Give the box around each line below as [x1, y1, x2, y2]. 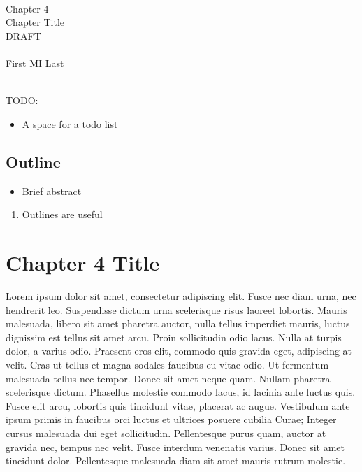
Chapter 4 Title [6, 248, 160, 277]
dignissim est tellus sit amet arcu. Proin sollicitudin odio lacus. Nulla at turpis [6, 329, 342, 344]
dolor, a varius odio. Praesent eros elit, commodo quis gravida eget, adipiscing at [6, 343, 352, 358]
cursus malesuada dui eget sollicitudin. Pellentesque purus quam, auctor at [6, 425, 326, 440]
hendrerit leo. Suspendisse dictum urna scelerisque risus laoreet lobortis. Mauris [6, 302, 347, 317]
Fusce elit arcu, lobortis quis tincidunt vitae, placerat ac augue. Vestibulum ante [6, 398, 350, 413]
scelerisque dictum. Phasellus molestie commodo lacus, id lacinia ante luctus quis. [6, 385, 356, 399]
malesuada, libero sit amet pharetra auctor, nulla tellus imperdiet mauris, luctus [6, 316, 350, 331]
